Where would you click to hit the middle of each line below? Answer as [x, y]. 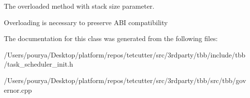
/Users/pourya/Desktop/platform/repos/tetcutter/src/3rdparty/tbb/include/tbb [125, 54]
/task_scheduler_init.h [39, 64]
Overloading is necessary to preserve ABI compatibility [86, 22]
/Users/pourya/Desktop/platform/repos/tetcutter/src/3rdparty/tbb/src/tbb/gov [125, 80]
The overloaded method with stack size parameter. [79, 6]
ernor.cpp [18, 90]
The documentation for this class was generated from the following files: [111, 38]
